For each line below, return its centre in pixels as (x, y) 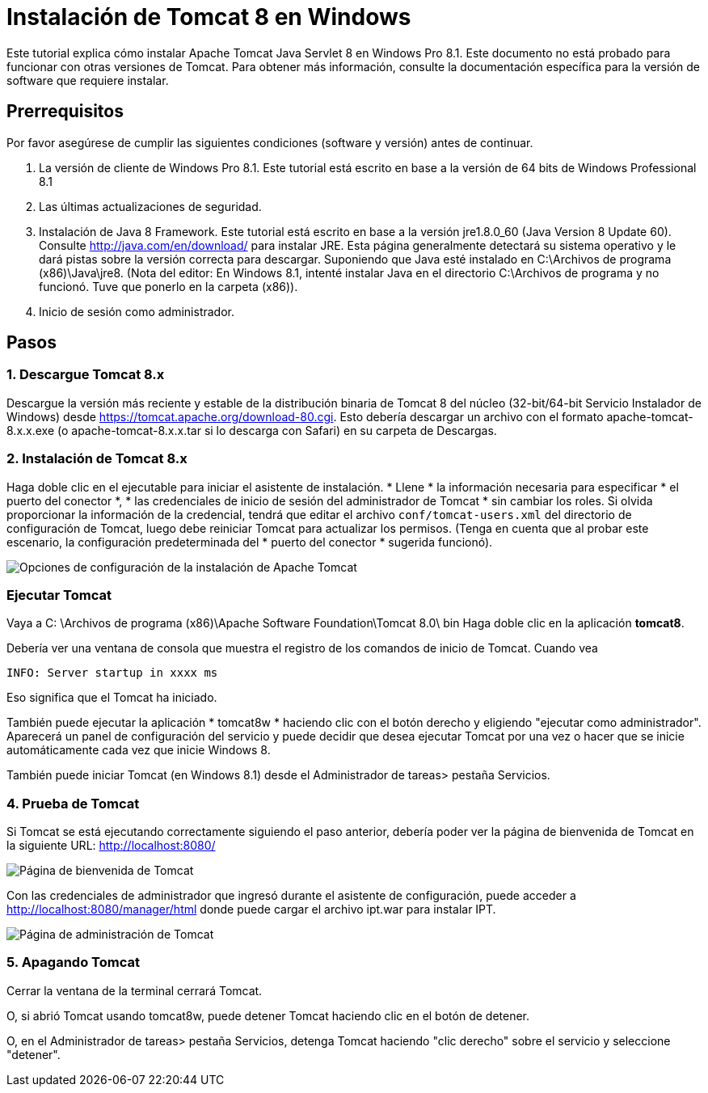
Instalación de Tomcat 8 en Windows (209, 17)
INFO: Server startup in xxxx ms (112, 673)
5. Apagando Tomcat (73, 962)
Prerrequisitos (65, 112)
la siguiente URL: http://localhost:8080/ (111, 846)
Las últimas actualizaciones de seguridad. (150, 206)
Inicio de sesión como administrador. (137, 311)
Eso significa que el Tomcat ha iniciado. (112, 698)
